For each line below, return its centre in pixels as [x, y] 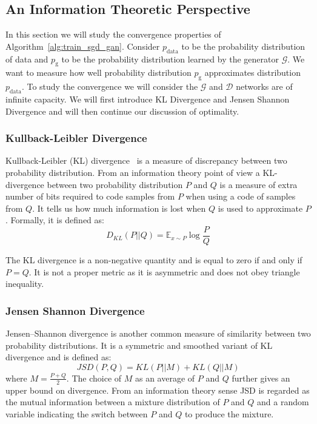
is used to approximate [260, 208]
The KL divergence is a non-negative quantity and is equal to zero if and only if [154, 260]
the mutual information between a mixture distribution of [113, 402]
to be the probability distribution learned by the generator [170, 59]
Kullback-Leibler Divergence [76, 138]
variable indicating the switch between [77, 413]
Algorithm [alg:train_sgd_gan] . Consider [83, 46]
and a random [283, 402]
